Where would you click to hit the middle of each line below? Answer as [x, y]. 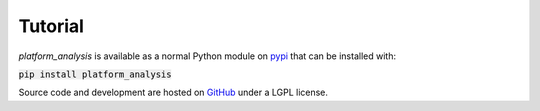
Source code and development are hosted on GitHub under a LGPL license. [173, 92]
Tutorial [51, 26]
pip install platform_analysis [95, 74]
